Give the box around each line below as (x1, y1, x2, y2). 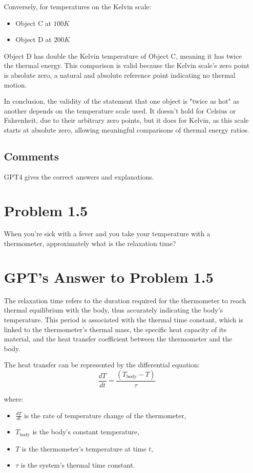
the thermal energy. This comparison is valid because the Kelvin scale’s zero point (4, 60, 250, 70)
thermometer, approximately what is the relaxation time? (4, 238, 176, 248)
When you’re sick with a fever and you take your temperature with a (4, 228, 211, 239)
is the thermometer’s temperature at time (21, 443, 147, 453)
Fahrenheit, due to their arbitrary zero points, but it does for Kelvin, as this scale (4, 115, 249, 125)
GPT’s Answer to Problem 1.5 (4, 267, 214, 287)
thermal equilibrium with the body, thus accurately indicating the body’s (4, 305, 223, 315)
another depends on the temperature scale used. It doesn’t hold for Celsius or (4, 105, 236, 115)
